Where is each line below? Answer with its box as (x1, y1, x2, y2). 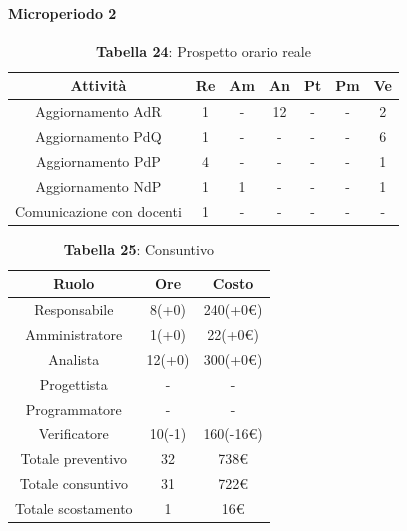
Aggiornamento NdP (35, 175, 162, 196)
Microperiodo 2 (8, 2, 117, 23)
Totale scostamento (15, 497, 133, 518)
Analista (48, 348, 100, 369)
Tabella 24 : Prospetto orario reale (95, 40, 311, 61)
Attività (70, 75, 127, 96)
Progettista (39, 373, 108, 394)
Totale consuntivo (19, 473, 128, 494)
